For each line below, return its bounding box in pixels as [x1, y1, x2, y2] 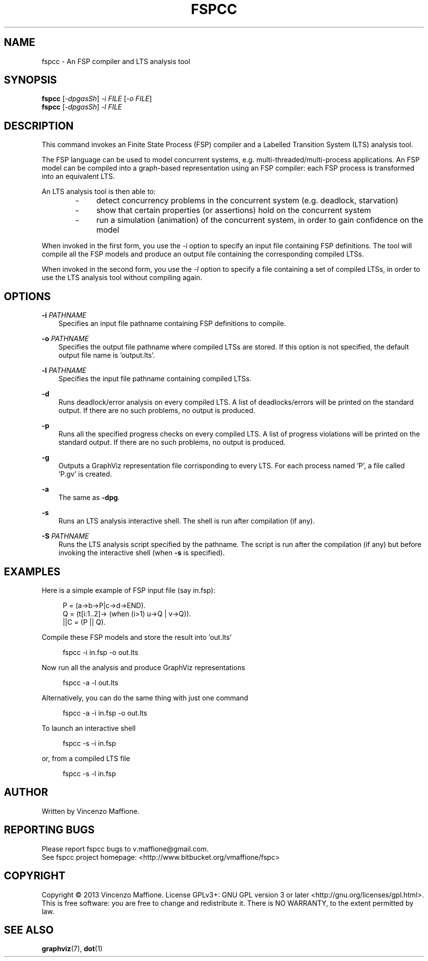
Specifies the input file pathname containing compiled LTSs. [58, 374, 252, 383]
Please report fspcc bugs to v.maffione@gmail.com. [42, 844, 209, 853]
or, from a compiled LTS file [42, 754, 130, 763]
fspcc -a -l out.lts [63, 678, 118, 687]
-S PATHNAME [42, 532, 89, 541]
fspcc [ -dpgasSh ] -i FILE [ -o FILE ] [42, 94, 152, 103]
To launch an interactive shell [42, 723, 136, 732]
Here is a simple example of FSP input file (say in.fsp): [42, 586, 215, 594]
